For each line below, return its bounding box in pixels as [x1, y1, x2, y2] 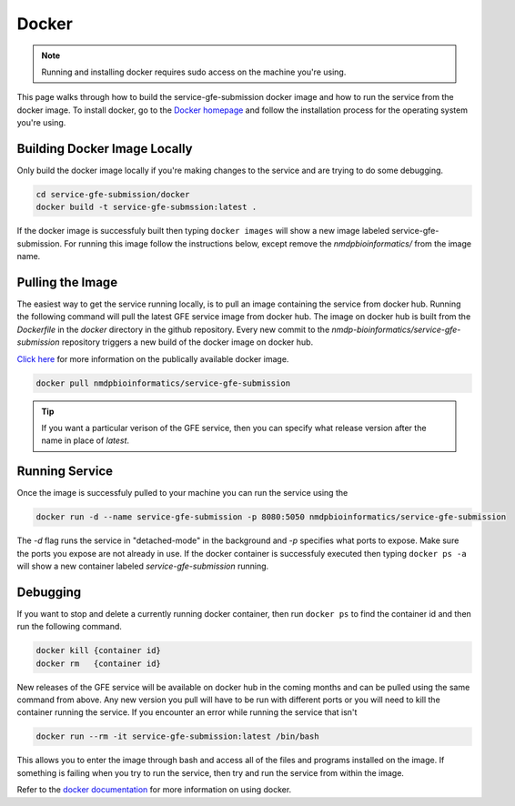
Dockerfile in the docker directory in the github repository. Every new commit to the [16, 324, 330, 335]
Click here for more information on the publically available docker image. [16, 353, 289, 364]
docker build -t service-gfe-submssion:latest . [35, 202, 257, 213]
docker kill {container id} [35, 646, 161, 656]
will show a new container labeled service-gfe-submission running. [16, 560, 269, 572]
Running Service [16, 464, 114, 479]
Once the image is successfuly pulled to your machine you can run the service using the [16, 488, 348, 499]
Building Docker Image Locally [16, 141, 193, 156]
